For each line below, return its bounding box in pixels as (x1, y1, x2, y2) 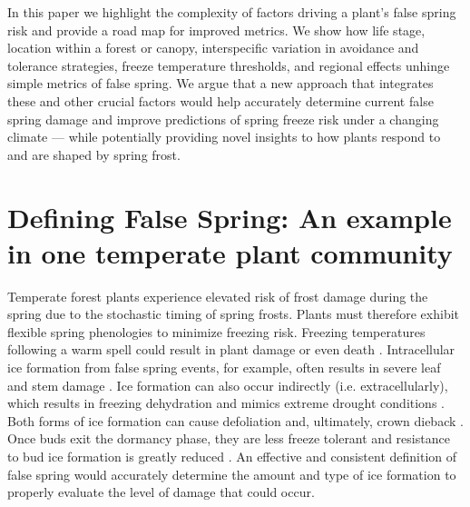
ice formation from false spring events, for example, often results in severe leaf (7, 358, 441, 377)
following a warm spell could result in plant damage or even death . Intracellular (7, 340, 455, 359)
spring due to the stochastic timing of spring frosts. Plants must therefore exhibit (7, 304, 460, 323)
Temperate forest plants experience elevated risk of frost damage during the (7, 286, 428, 305)
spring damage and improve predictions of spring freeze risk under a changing (7, 109, 439, 128)
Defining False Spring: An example (7, 198, 452, 235)
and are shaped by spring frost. (7, 144, 181, 164)
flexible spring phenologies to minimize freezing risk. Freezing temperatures (7, 322, 426, 341)
